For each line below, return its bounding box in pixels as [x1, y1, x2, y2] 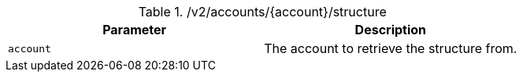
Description [354, 22, 427, 37]
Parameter [102, 22, 167, 37]
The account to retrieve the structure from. [264, 41, 517, 56]
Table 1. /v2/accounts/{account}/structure [138, 4, 387, 19]
